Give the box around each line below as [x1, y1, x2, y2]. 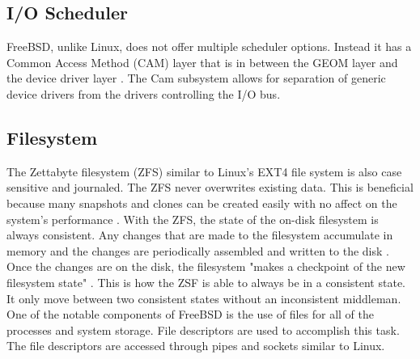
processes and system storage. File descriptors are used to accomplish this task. [6, 321, 400, 338]
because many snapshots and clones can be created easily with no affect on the [6, 194, 397, 211]
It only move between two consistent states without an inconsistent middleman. [6, 289, 401, 306]
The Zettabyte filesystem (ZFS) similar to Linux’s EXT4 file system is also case [6, 163, 402, 179]
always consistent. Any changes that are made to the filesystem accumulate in [6, 226, 393, 243]
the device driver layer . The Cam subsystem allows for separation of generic [6, 70, 386, 87]
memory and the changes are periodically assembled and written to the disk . [6, 242, 389, 259]
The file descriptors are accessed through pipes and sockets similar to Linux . [6, 337, 385, 354]
